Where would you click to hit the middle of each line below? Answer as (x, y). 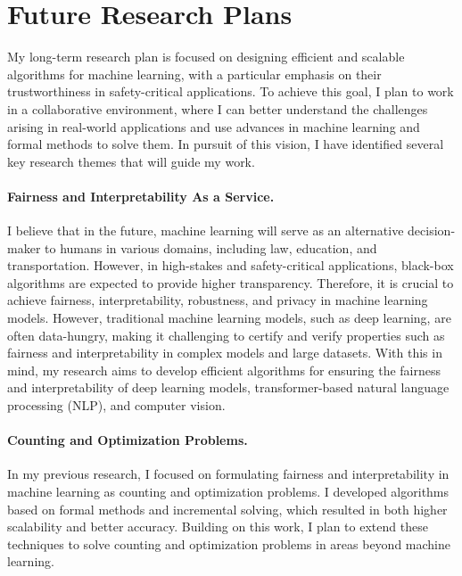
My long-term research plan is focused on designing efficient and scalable (206, 57)
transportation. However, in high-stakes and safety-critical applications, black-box (231, 265)
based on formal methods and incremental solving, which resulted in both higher (227, 509)
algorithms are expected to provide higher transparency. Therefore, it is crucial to (231, 282)
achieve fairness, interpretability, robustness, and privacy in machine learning (218, 300)
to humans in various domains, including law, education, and (211, 247)
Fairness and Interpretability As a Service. (141, 196)
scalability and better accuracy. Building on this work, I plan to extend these (218, 527)
